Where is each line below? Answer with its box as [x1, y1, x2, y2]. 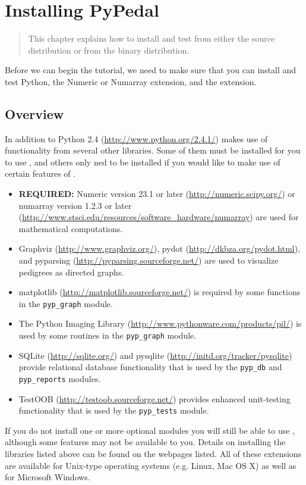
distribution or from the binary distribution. [28, 43, 190, 56]
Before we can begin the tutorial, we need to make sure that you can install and [5, 64, 296, 76]
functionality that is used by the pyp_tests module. [18, 404, 209, 417]
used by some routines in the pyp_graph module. [18, 329, 197, 342]
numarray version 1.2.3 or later [18, 199, 132, 211]
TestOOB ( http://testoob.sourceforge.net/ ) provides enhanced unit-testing [18, 392, 291, 405]
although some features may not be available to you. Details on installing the [5, 436, 286, 448]
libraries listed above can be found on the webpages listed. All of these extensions [5, 448, 302, 460]
